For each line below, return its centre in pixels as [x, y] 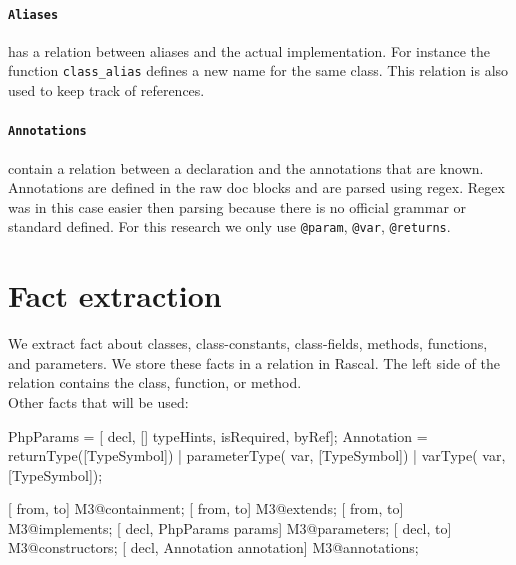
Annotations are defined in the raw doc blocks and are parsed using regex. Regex [256, 187]
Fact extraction [115, 295]
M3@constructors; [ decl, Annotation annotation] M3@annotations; [213, 547]
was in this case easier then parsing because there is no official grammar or [237, 206]
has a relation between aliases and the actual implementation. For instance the [249, 50]
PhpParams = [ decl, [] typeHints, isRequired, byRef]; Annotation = [218, 435]
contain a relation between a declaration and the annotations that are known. [246, 167]
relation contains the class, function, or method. [155, 382]
